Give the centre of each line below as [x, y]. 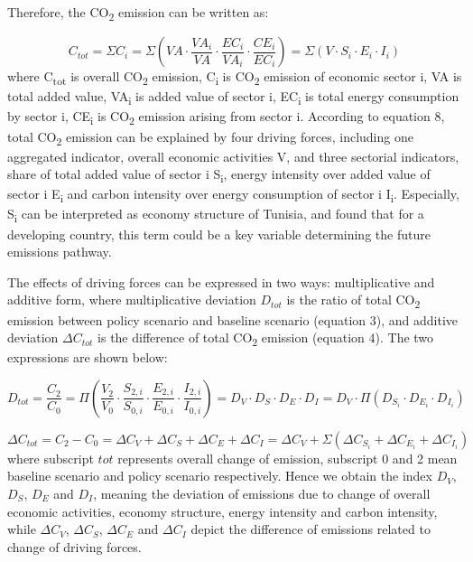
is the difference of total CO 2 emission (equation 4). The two [266, 338]
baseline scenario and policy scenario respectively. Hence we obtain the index [220, 476]
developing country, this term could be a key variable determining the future [219, 234]
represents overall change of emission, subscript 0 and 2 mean [288, 458]
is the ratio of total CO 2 [353, 301]
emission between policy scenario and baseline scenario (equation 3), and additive [233, 319]
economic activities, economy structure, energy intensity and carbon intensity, [223, 511]
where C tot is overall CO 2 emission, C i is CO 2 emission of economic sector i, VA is [235, 77]
